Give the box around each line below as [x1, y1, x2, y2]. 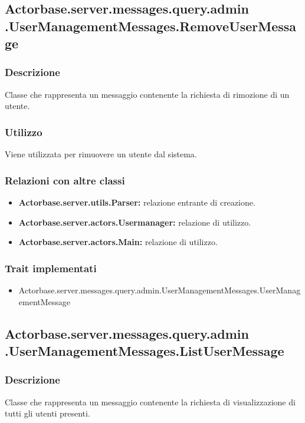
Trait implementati [5, 260, 97, 275]
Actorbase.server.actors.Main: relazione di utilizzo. [18, 236, 218, 248]
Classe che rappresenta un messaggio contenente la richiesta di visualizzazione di [5, 395, 296, 408]
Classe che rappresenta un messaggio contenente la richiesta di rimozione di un [5, 88, 290, 100]
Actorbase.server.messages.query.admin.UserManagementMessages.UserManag [18, 284, 301, 296]
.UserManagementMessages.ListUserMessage [5, 341, 284, 359]
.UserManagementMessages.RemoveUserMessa [5, 16, 297, 35]
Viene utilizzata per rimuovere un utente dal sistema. [5, 148, 197, 160]
